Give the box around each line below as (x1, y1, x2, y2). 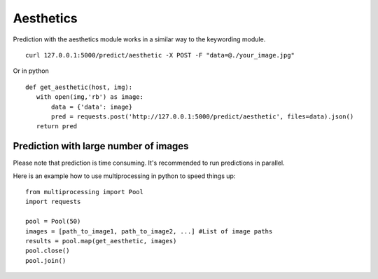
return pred (36, 123, 78, 130)
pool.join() (25, 257, 66, 264)
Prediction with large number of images (13, 140, 189, 152)
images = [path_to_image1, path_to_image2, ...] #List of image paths (25, 227, 273, 235)
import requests (25, 198, 81, 206)
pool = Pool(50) (25, 217, 81, 226)
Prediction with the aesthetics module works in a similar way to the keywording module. (13, 35, 266, 43)
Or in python (13, 67, 49, 75)
